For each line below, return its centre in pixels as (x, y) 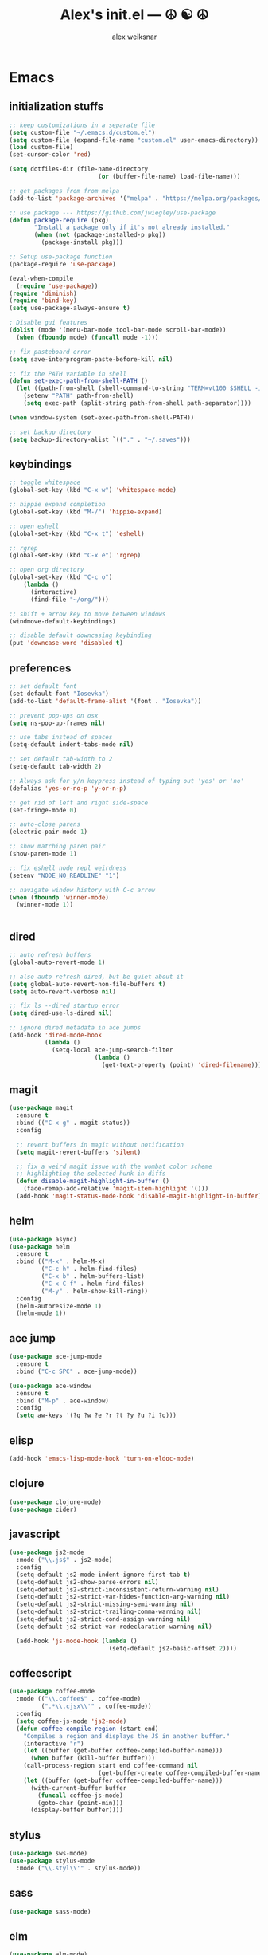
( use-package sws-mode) (49, 1854)
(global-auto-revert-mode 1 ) (57, 962)
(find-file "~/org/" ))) (70, 600)
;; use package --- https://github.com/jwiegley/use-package (113, 213)
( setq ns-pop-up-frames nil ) (57, 723)
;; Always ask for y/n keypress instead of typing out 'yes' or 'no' (127, 781)
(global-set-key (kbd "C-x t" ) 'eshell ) (77, 533)
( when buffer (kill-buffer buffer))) (93, 1758)
